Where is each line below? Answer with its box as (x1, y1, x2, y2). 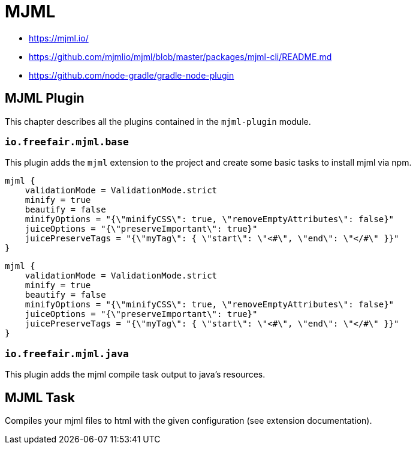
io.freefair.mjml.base (5, 136, 129, 148)
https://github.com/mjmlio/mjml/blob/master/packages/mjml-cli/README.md (29, 51, 332, 62)
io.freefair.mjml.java (5, 348, 129, 360)
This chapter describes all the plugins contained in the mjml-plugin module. (5, 116, 311, 127)
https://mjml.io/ (29, 32, 89, 43)
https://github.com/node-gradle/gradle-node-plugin (29, 70, 234, 80)
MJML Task (5, 390, 75, 405)
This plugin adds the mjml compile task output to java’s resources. (5, 369, 266, 380)
